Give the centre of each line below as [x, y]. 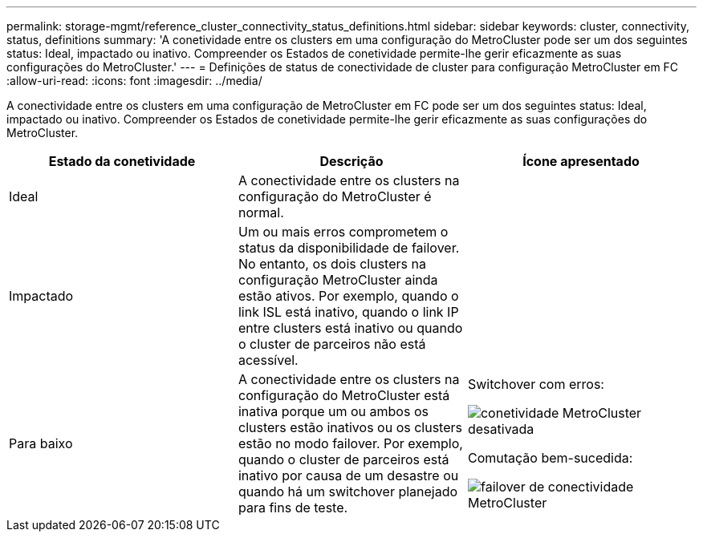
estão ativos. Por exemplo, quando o [348, 296]
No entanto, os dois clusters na [332, 264]
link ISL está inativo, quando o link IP [348, 312]
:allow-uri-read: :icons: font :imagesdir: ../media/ [134, 81]
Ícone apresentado [581, 161]
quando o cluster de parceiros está [343, 459]
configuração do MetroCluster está [344, 395]
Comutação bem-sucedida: [550, 458]
